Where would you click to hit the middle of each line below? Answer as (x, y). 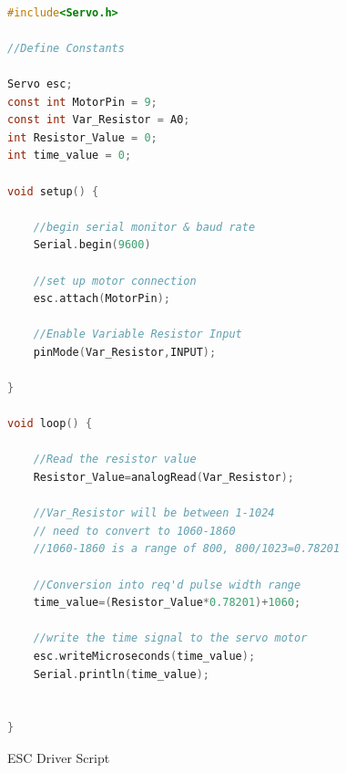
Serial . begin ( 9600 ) (92, 245)
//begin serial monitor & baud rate (144, 227)
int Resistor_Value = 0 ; (82, 137)
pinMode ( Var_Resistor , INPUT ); (125, 352)
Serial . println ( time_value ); (121, 674)
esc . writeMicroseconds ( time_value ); (144, 656)
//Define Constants (66, 48)
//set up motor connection (115, 281)
